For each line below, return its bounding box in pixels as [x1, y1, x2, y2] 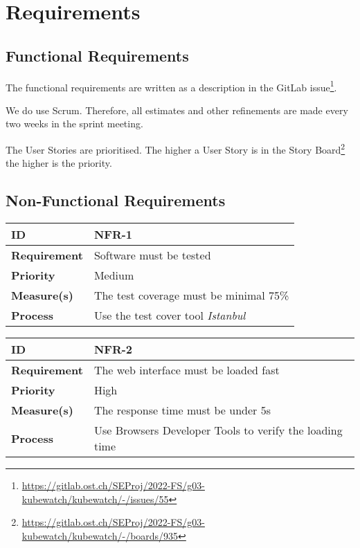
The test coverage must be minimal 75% [93, 287, 289, 304]
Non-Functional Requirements [6, 190, 226, 211]
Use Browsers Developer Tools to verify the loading [93, 422, 343, 439]
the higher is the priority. [6, 156, 112, 170]
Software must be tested [93, 247, 211, 264]
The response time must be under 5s [93, 402, 271, 419]
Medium [93, 267, 134, 284]
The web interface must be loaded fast [93, 362, 280, 378]
